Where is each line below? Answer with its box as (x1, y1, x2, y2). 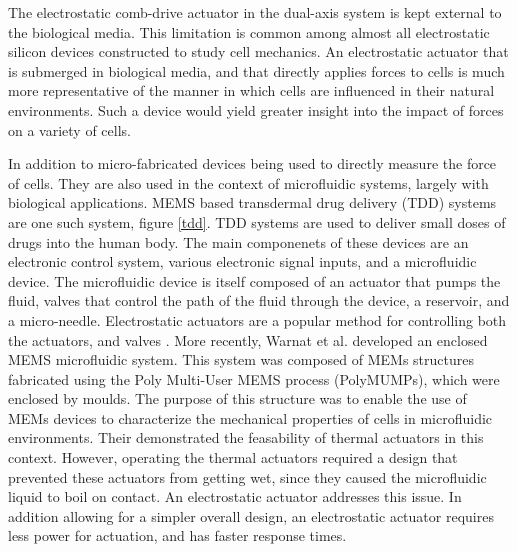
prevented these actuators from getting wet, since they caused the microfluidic (8, 466, 487, 487)
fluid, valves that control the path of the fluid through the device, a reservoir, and (8, 290, 510, 311)
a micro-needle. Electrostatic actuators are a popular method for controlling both (8, 309, 507, 330)
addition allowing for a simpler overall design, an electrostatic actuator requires (8, 505, 494, 526)
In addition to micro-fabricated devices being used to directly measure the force (8, 153, 497, 174)
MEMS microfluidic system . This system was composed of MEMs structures (8, 349, 474, 370)
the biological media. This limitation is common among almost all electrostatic (8, 21, 490, 42)
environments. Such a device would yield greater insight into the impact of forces (8, 99, 504, 120)
